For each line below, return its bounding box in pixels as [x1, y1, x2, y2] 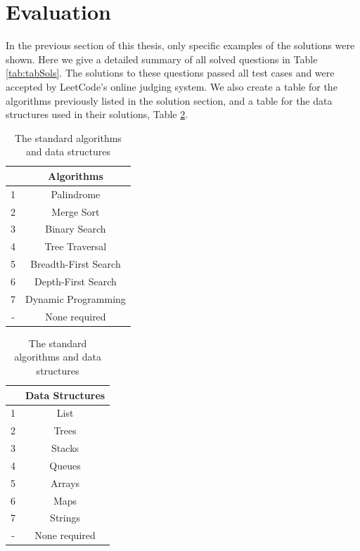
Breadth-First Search [30, 257, 121, 271]
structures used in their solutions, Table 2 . [6, 107, 188, 122]
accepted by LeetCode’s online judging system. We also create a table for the [6, 79, 337, 93]
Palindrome [51, 186, 101, 201]
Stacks [51, 441, 79, 455]
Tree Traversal [44, 239, 107, 254]
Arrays [51, 475, 80, 490]
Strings [50, 510, 81, 525]
